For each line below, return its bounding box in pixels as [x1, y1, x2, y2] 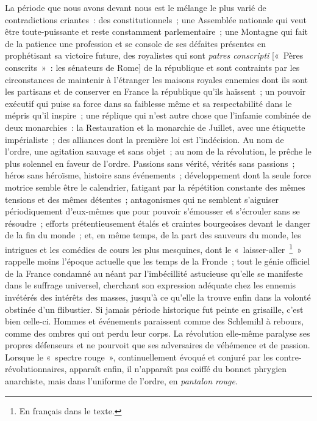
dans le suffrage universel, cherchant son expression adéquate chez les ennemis [5, 279, 296, 291]
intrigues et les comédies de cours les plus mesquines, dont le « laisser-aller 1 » [5, 241, 302, 255]
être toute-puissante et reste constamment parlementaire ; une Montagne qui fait [5, 25, 308, 38]
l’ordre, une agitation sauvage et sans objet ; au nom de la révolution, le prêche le [5, 145, 312, 158]
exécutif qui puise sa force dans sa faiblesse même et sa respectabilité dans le [5, 97, 292, 109]
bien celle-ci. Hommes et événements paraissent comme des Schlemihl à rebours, [5, 315, 304, 328]
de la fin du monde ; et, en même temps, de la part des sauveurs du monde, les [5, 229, 301, 241]
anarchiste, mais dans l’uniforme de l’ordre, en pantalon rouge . [5, 375, 238, 387]
